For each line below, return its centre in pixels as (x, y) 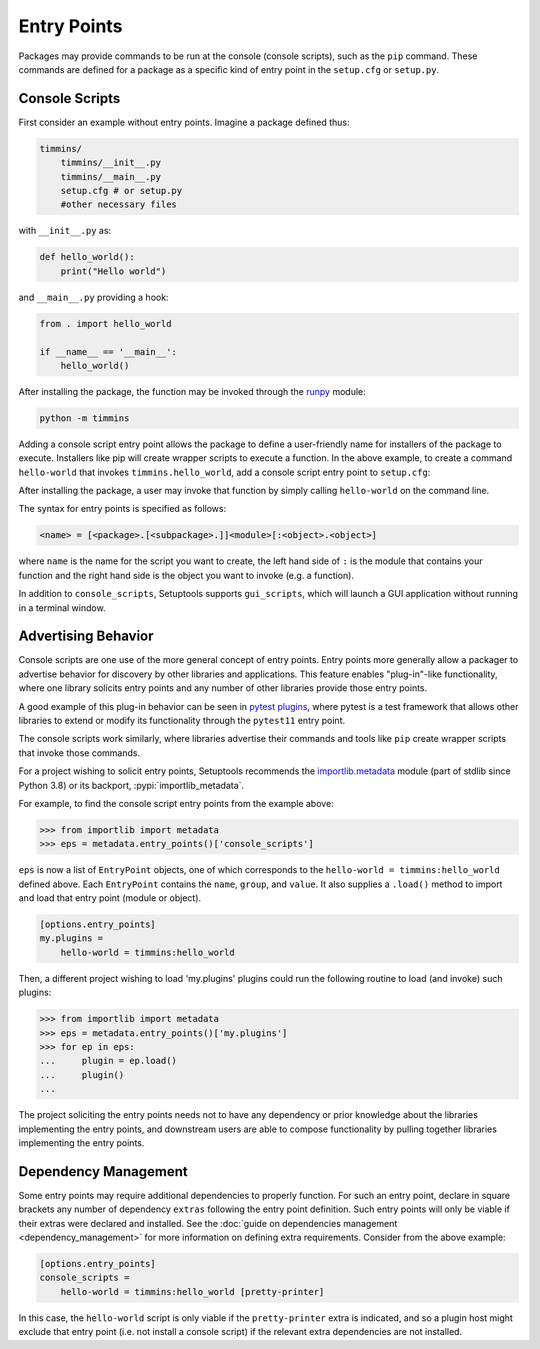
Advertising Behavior (86, 636)
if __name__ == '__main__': (108, 351)
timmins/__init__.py (111, 163)
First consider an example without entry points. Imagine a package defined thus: (184, 122)
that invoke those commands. (79, 752)
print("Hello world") (113, 271)
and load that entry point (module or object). (110, 898)
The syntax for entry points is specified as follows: (122, 509)
